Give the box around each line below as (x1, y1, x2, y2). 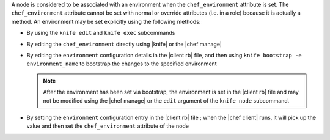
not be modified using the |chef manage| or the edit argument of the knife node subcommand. (43, 97, 290, 104)
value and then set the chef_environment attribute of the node (26, 122, 189, 130)
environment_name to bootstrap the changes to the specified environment (26, 60, 217, 67)
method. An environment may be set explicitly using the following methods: (11, 18, 201, 25)
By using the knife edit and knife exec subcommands (26, 29, 175, 37)
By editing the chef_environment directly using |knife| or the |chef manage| (26, 40, 222, 48)
